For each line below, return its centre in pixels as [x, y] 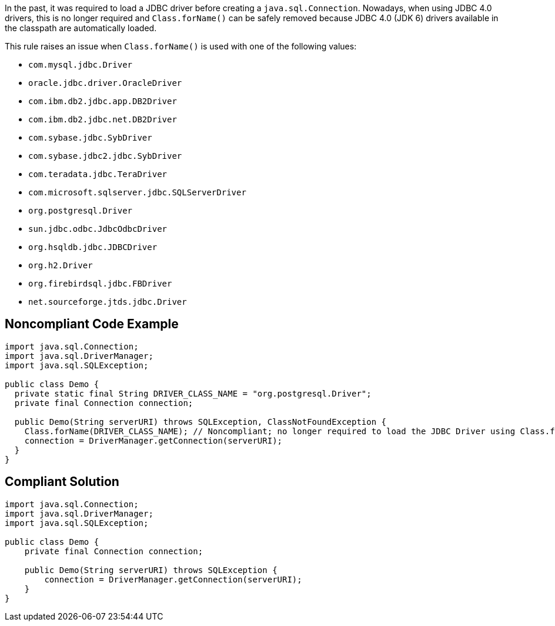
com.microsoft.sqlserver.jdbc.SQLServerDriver [137, 192]
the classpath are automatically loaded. [81, 28]
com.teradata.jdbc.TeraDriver [98, 174]
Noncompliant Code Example [92, 324]
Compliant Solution [62, 482]
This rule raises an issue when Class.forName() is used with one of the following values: [181, 46]
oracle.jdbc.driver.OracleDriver [105, 83]
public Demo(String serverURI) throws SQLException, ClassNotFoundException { [200, 422]
